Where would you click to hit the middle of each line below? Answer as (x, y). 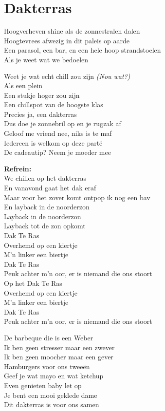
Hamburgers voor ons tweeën (47, 366)
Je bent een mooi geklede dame (51, 395)
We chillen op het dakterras (45, 178)
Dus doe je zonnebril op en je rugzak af (63, 123)
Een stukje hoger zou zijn (42, 95)
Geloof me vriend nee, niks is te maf (58, 133)
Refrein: (18, 168)
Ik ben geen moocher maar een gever (59, 357)
